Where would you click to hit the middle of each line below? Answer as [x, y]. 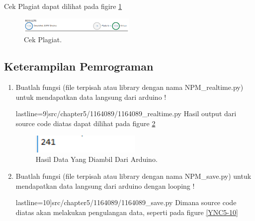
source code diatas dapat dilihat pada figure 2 [85, 123]
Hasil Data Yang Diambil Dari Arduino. [96, 159]
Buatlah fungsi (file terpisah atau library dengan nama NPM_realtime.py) [129, 87]
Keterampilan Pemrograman [79, 66]
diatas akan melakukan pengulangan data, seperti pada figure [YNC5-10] [127, 212]
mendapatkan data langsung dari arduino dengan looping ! [105, 185]
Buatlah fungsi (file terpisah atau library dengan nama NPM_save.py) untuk [133, 176]
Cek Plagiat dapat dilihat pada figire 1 [63, 6]
